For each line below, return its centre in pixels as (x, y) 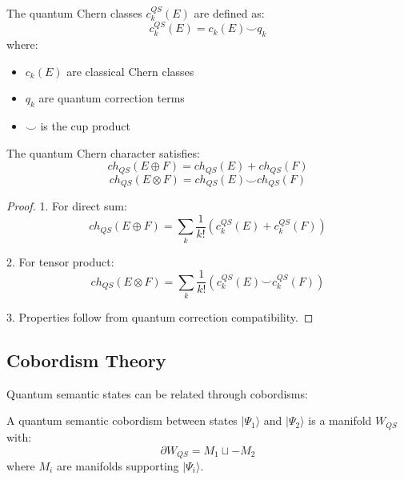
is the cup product (85, 126)
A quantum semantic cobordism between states (122, 420)
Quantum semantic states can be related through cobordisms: (157, 393)
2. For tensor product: (60, 261)
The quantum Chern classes (74, 13)
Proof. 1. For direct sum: (67, 206)
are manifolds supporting (118, 465)
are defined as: (229, 13)
